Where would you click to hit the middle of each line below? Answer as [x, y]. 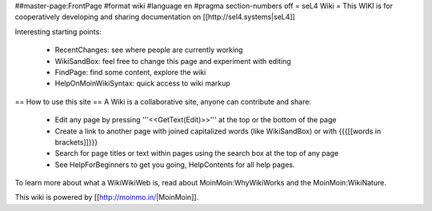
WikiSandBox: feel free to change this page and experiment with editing [173, 61]
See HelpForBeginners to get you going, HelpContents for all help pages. [175, 165]
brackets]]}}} [76, 142]
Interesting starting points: [58, 31]
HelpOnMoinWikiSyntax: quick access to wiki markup [143, 83]
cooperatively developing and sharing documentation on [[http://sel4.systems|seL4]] [155, 17]
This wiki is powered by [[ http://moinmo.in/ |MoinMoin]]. [107, 197]
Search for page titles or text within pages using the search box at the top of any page [197, 153]
